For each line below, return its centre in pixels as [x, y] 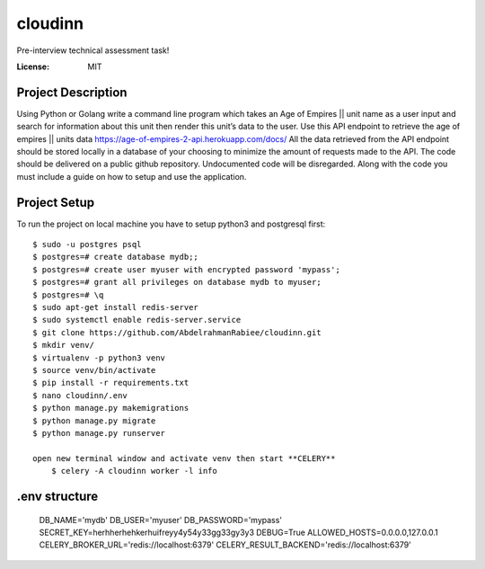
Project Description [72, 92]
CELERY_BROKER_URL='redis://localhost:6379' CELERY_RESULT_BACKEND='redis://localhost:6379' [225, 545]
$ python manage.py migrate [94, 421]
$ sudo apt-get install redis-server [116, 307]
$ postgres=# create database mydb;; [116, 257]
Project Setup [56, 202]
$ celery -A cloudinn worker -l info [134, 471]
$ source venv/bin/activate [94, 370]
